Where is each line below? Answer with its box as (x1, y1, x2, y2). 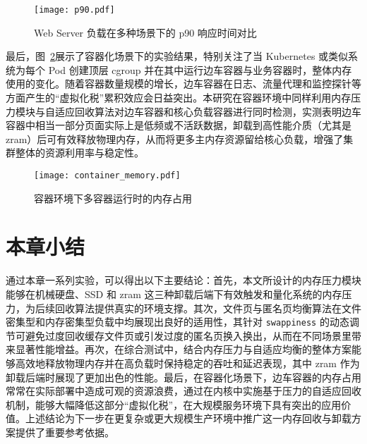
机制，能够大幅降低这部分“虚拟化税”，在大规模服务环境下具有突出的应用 (6, 397, 342, 412)
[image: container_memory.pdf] (34, 171, 181, 180)
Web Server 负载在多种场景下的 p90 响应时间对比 (34, 25, 257, 39)
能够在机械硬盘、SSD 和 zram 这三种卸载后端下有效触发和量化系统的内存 (6, 286, 342, 301)
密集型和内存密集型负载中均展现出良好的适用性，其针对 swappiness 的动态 (6, 314, 349, 329)
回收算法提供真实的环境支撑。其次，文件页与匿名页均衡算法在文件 (54, 300, 361, 315)
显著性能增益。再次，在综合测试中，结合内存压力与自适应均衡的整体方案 (15, 342, 351, 357)
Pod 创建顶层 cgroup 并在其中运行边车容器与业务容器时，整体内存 (48, 62, 352, 77)
